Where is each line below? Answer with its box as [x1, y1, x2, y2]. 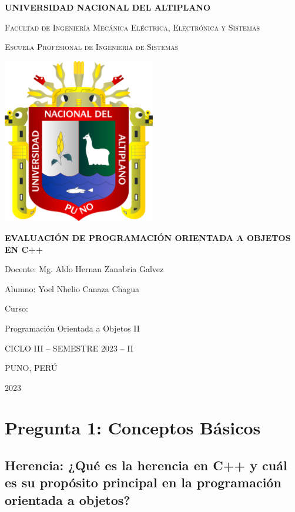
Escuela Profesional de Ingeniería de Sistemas [5, 41, 179, 53]
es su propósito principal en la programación [5, 473, 281, 491]
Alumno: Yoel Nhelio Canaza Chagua [5, 282, 140, 295]
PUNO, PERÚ [5, 362, 58, 374]
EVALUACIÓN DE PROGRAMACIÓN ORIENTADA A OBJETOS [5, 231, 291, 243]
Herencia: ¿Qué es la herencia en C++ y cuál [5, 456, 287, 474]
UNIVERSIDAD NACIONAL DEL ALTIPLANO [5, 1, 211, 13]
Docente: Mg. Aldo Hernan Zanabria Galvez [5, 263, 164, 275]
